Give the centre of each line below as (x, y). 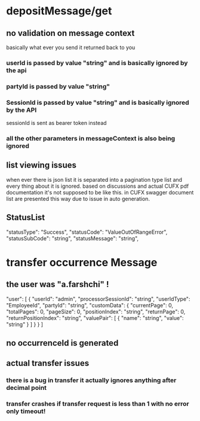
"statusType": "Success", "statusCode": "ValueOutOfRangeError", (87, 232)
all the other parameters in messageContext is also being (91, 139)
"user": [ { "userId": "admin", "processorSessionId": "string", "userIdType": (98, 299)
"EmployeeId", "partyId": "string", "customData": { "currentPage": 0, (90, 305)
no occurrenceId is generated (62, 343)
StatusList (26, 217)
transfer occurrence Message (82, 262)
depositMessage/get (59, 11)
